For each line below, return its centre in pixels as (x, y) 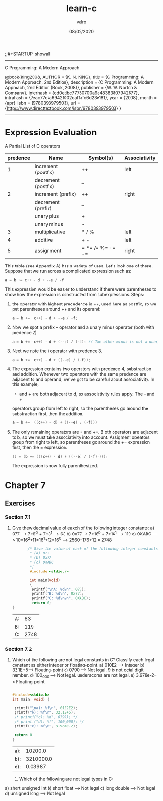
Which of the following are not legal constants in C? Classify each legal (83, 659)
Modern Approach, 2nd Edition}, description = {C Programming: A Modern (79, 82)
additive (44, 240)
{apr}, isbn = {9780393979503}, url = (42, 103)
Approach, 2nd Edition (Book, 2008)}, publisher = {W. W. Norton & (71, 87)
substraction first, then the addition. (48, 414)
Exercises (20, 503)
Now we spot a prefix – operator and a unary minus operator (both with (83, 327)
